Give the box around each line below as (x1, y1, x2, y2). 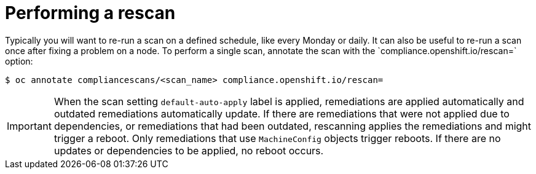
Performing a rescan (5, 2, 176, 23)
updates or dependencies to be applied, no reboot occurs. (53, 144, 324, 157)
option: (5, 55, 33, 66)
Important (7, 119, 52, 132)
